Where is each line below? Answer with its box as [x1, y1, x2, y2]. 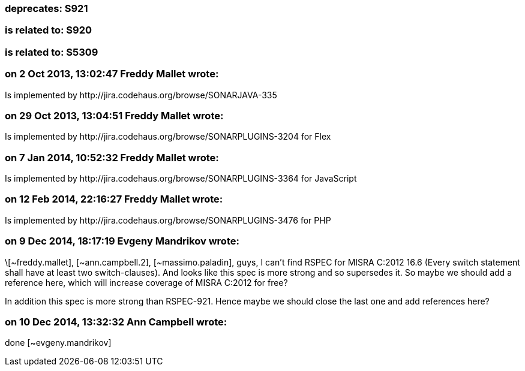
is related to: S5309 [5, 46, 98, 58]
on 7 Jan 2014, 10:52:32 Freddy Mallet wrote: [5, 151, 219, 164]
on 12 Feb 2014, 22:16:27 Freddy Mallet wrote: [5, 193, 223, 206]
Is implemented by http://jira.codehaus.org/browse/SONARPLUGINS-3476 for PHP [5, 215, 331, 225]
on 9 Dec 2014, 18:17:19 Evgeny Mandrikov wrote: [5, 235, 239, 248]
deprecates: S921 [5, 2, 88, 14]
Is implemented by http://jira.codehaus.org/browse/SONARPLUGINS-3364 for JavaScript [5, 173, 357, 183]
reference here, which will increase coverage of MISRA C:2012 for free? [5, 277, 288, 288]
